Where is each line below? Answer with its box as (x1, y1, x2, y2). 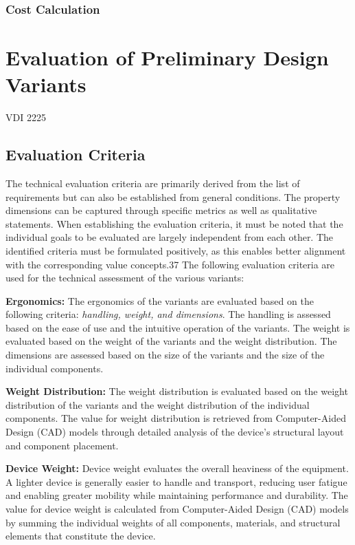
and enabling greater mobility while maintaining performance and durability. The (5, 488, 348, 502)
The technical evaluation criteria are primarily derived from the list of (5, 175, 300, 190)
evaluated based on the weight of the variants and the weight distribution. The (5, 334, 337, 348)
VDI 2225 (5, 110, 46, 125)
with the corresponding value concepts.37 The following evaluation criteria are (5, 257, 335, 271)
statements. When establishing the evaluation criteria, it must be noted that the (5, 216, 343, 231)
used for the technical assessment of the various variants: (5, 270, 244, 285)
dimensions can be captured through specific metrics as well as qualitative (5, 203, 317, 217)
